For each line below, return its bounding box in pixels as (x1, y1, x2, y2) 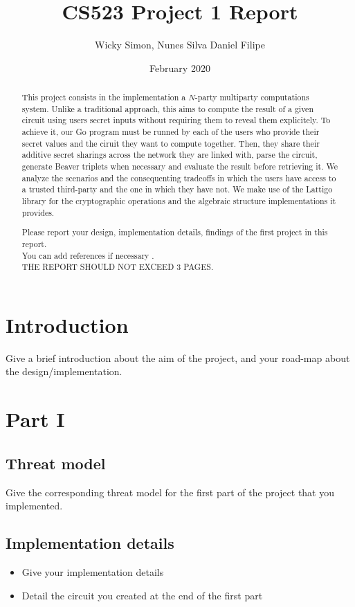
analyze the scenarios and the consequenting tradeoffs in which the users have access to (21, 172, 336, 183)
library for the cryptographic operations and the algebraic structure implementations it (21, 195, 336, 207)
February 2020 (149, 60, 210, 75)
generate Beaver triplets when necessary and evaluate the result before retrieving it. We (21, 161, 338, 172)
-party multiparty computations (194, 91, 309, 103)
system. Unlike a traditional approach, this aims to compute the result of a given (21, 102, 314, 114)
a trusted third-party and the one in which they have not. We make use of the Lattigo (21, 183, 333, 195)
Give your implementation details (21, 564, 164, 579)
